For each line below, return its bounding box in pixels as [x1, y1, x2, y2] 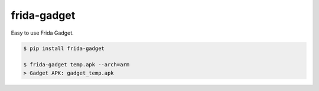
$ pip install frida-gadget [23, 45, 105, 52]
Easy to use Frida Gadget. [11, 29, 74, 36]
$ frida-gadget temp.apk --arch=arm [23, 62, 130, 68]
